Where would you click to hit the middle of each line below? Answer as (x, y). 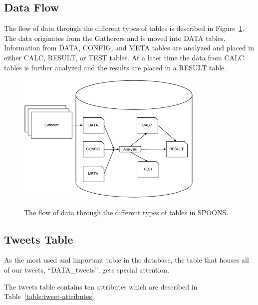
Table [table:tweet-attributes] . (50, 296)
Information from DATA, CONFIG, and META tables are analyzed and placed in (129, 48)
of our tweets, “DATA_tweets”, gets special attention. (87, 269)
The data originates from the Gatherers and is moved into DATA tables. (115, 38)
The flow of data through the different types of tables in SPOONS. (126, 212)
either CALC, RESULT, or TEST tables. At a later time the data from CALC (124, 57)
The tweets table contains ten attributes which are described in (101, 286)
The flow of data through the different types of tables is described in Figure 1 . (124, 28)
